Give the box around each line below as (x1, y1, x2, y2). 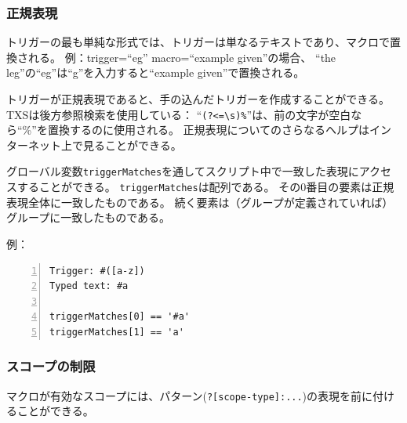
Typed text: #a (49, 280, 129, 292)
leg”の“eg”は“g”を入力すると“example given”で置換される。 (6, 64, 305, 81)
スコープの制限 (6, 356, 96, 376)
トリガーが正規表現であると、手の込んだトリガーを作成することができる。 (6, 91, 391, 107)
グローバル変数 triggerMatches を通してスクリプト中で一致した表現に (6, 163, 359, 179)
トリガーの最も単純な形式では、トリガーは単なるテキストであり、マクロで (6, 34, 390, 50)
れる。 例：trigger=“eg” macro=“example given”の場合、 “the (27, 49, 336, 65)
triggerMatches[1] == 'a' (49, 326, 184, 338)
